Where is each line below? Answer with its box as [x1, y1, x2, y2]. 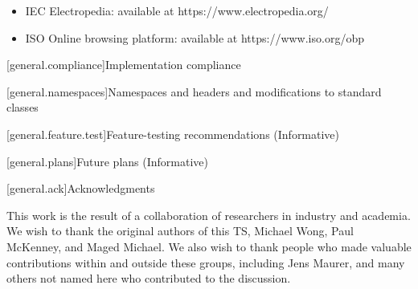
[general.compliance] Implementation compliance [6, 56, 241, 73]
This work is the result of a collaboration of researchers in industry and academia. [6, 206, 411, 223]
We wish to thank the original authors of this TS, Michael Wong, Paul [6, 222, 354, 239]
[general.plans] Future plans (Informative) [6, 153, 208, 169]
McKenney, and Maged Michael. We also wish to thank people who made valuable [6, 238, 412, 254]
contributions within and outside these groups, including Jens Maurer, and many [6, 254, 405, 271]
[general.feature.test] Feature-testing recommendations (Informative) [6, 125, 340, 142]
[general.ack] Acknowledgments [6, 180, 155, 197]
